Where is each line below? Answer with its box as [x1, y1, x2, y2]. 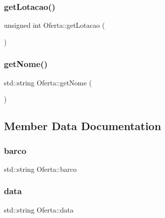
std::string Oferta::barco [4, 163, 77, 174]
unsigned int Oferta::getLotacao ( [4, 20, 105, 30]
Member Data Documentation [4, 118, 162, 134]
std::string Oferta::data [4, 204, 74, 215]
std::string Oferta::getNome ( [4, 77, 92, 87]
